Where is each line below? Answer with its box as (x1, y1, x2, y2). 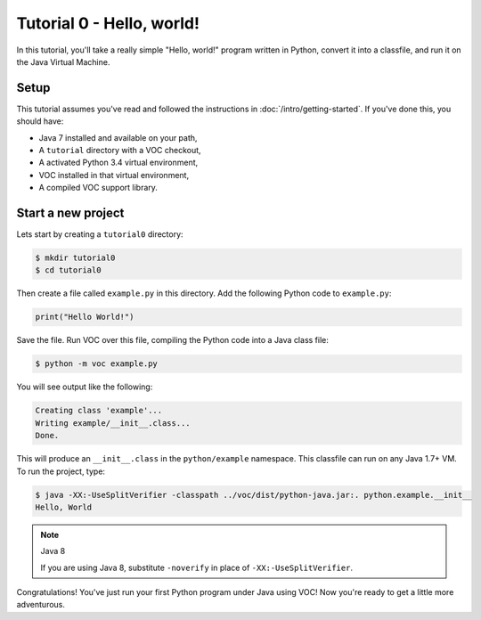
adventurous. (16, 600, 66, 610)
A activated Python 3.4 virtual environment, (38, 157, 199, 168)
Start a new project (16, 206, 125, 220)
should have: (16, 116, 64, 126)
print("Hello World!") (35, 312, 135, 322)
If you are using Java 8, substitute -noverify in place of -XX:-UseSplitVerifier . (40, 562, 354, 573)
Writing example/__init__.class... (35, 418, 191, 428)
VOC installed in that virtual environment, (38, 169, 190, 180)
